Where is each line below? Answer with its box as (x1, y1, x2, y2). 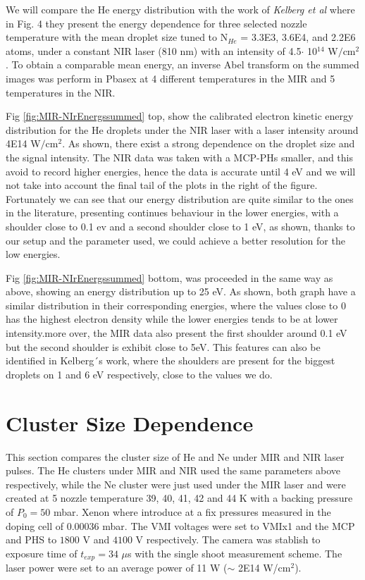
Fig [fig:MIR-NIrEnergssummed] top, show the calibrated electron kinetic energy (6, 109, 354, 123)
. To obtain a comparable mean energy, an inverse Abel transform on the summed (6, 57, 359, 72)
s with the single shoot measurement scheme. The (128, 545, 342, 560)
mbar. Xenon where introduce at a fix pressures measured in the (53, 504, 331, 519)
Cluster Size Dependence (6, 408, 254, 437)
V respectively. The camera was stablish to (135, 532, 321, 547)
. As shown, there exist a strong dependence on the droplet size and (62, 136, 355, 151)
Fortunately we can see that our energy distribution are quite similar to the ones (6, 191, 354, 206)
